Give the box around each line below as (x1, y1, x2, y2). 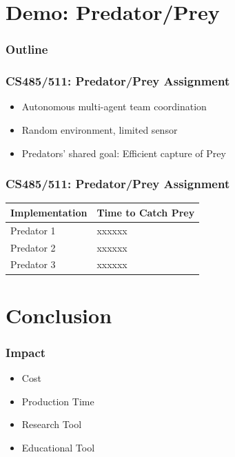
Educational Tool (21, 440, 95, 454)
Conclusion (6, 301, 112, 329)
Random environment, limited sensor (21, 123, 178, 137)
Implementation (10, 205, 88, 219)
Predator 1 (10, 223, 56, 237)
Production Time (21, 394, 94, 408)
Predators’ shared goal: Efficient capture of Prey (21, 145, 226, 160)
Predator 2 (10, 240, 56, 254)
